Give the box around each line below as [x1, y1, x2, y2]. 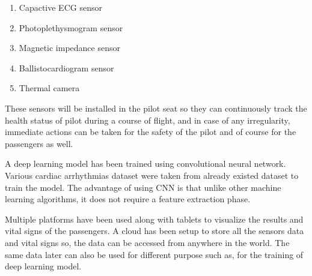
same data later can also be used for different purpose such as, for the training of [5, 248, 304, 260]
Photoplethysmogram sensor [19, 21, 123, 34]
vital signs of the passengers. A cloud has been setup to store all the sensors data [5, 224, 304, 237]
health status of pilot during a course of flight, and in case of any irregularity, [5, 113, 290, 126]
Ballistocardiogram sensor [19, 61, 114, 74]
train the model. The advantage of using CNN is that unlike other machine [5, 181, 281, 193]
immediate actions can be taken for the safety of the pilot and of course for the [5, 125, 296, 138]
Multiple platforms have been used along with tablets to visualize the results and [5, 212, 304, 225]
